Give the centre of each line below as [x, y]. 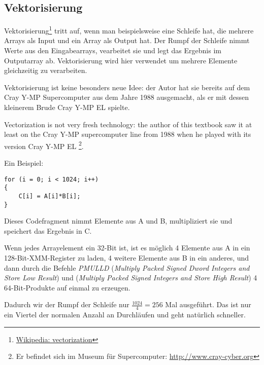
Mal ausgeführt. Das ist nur [208, 304]
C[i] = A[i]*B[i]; [49, 196]
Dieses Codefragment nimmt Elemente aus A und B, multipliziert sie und [118, 221]
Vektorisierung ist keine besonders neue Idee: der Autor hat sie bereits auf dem [127, 87]
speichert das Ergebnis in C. [48, 230]
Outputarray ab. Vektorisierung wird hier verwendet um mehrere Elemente [121, 60]
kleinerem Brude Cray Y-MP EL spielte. [67, 107]
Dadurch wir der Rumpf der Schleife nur [67, 304]
